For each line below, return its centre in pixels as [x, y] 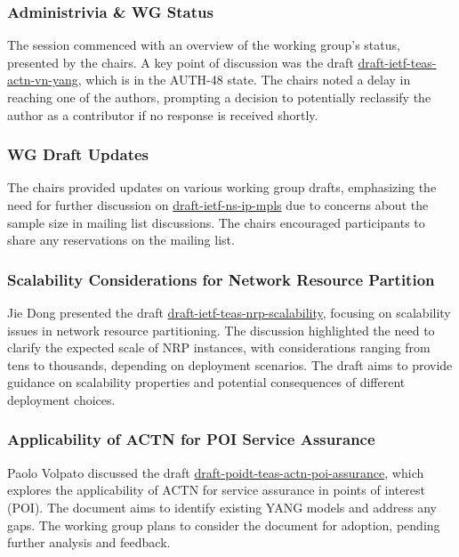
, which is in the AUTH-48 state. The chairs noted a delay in [244, 80]
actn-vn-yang [43, 80]
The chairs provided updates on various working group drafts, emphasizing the [222, 187]
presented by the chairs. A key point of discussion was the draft [181, 62]
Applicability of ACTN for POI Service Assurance [191, 439]
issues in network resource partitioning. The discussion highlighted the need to [221, 330]
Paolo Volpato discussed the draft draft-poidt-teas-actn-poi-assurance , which [216, 472]
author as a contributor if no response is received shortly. [163, 114]
